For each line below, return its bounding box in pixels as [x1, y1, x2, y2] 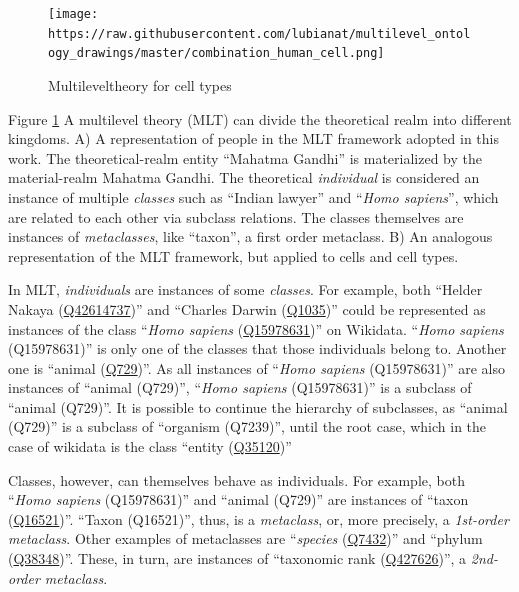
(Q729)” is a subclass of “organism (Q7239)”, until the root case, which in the [8, 416, 487, 437]
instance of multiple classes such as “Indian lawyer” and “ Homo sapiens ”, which [8, 186, 499, 207]
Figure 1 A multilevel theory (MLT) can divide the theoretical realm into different [8, 108, 512, 129]
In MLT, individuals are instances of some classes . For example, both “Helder [8, 279, 483, 300]
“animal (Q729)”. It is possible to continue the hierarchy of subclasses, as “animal [8, 396, 508, 417]
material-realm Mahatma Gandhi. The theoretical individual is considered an [8, 167, 480, 188]
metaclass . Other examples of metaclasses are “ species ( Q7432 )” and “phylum [8, 528, 483, 549]
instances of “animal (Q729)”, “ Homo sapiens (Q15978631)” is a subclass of [8, 377, 472, 398]
